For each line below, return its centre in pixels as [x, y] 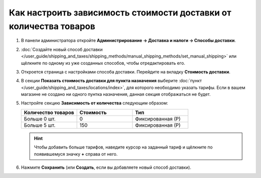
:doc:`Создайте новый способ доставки [62, 49]
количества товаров [52, 26]
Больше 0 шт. [40, 119]
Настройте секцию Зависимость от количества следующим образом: [95, 103]
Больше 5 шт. [40, 125]
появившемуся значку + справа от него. [76, 154]
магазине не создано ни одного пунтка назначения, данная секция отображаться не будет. [116, 94]
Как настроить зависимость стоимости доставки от [120, 13]
